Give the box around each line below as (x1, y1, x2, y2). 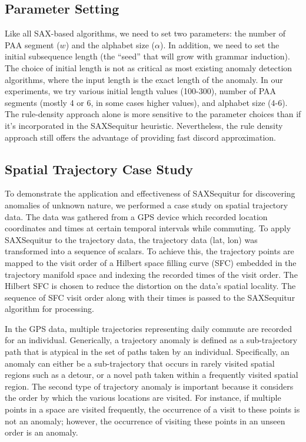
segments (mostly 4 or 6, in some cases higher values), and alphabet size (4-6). (5, 96, 288, 108)
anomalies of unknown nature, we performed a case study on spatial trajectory (5, 198, 288, 211)
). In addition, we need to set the (159, 38, 280, 51)
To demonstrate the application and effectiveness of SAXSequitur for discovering (5, 187, 295, 200)
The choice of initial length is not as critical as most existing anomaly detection (5, 61, 292, 74)
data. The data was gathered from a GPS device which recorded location (5, 210, 268, 222)
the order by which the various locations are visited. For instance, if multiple (5, 391, 281, 404)
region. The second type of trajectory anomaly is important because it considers (5, 380, 294, 392)
